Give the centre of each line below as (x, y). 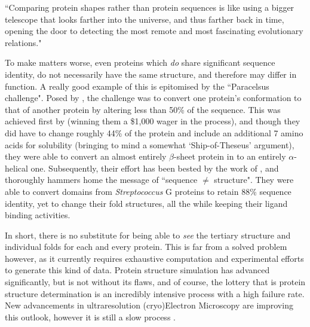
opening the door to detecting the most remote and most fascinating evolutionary (154, 31)
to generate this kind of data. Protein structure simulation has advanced (137, 270)
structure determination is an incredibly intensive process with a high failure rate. (155, 293)
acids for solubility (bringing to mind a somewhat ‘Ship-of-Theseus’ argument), (150, 144)
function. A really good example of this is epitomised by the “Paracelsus (137, 86)
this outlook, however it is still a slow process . (90, 317)
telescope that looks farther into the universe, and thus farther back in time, (145, 19)
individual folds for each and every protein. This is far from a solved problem (146, 247)
